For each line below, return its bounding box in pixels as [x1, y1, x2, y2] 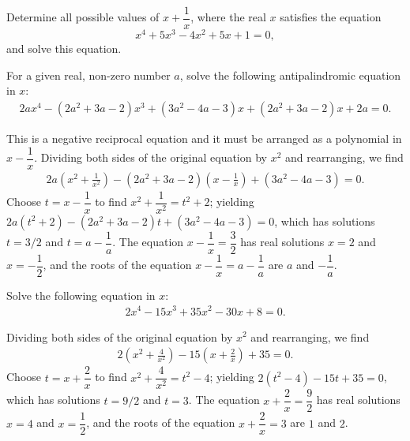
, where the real [190, 9, 266, 25]
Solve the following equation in [6, 286, 156, 303]
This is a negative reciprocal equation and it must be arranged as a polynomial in [6, 129, 402, 146]
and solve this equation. [6, 40, 122, 57]
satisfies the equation [280, 9, 382, 25]
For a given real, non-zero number [6, 66, 171, 83]
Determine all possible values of [6, 9, 160, 25]
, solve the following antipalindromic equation [179, 66, 401, 83]
